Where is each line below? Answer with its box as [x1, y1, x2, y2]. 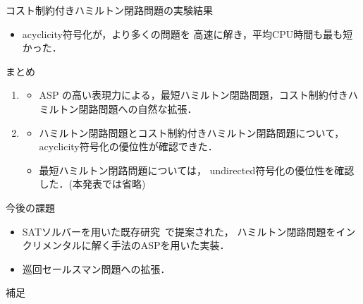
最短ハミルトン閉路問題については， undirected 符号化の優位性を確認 [39, 162, 355, 177]
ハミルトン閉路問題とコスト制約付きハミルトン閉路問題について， [39, 125, 345, 140]
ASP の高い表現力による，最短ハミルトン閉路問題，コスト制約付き [39, 87, 348, 102]
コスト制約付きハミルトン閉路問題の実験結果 [6, 3, 213, 17]
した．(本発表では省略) [39, 176, 146, 191]
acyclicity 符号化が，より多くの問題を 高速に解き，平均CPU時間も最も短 [22, 26, 353, 41]
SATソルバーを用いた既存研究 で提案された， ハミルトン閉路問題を [22, 224, 336, 238]
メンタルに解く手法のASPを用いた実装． [42, 238, 230, 253]
